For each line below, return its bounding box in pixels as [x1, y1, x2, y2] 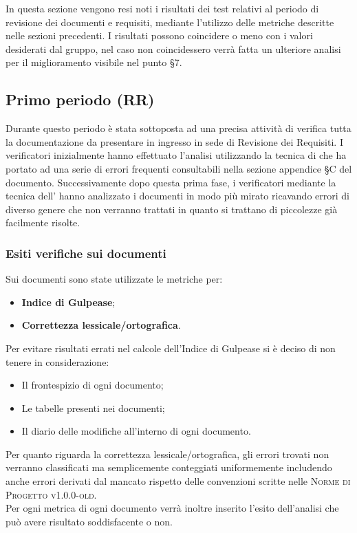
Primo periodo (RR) [6, 89, 155, 110]
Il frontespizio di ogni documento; [21, 378, 164, 392]
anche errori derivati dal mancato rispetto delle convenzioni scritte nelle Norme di [6, 474, 351, 488]
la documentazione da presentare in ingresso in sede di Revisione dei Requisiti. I [6, 134, 343, 149]
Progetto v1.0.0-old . [6, 487, 97, 501]
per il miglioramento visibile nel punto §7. [6, 55, 182, 69]
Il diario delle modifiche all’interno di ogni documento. [21, 424, 251, 438]
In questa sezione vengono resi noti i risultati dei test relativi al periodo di [6, 1, 319, 15]
